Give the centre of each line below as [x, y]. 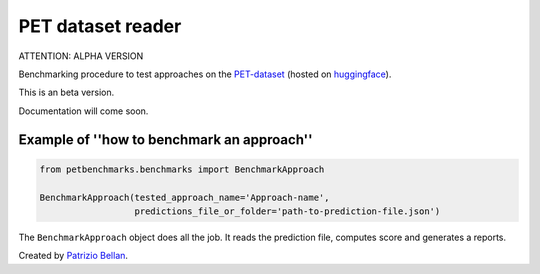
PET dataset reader [100, 26]
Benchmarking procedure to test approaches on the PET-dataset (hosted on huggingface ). [205, 74]
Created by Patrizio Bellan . [73, 256]
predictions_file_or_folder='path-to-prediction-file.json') [287, 211]
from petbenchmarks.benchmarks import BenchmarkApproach [182, 169]
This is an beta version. [66, 92]
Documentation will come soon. [83, 111]
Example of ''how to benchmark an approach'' [166, 139]
